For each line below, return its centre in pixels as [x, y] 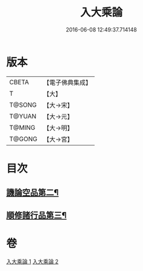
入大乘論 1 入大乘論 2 [33, 261]
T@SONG [23, 105]
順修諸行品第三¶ [37, 215]
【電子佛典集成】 [67, 82]
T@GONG [23, 139]
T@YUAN [23, 116]
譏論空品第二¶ [33, 192]
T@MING [22, 127]
